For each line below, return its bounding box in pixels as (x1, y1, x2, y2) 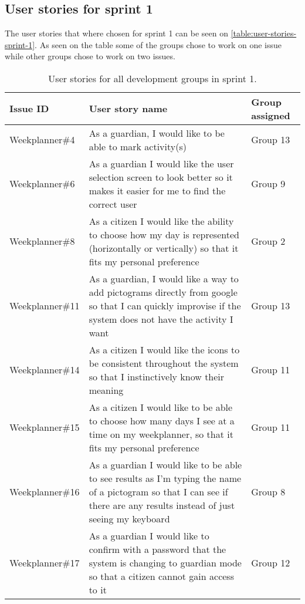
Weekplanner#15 (9, 420, 80, 434)
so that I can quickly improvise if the (89, 298, 241, 312)
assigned (251, 108, 290, 122)
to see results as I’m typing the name (89, 471, 242, 485)
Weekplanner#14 (9, 363, 80, 377)
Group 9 (251, 177, 286, 191)
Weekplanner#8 (9, 234, 75, 248)
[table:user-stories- (231, 27, 297, 39)
